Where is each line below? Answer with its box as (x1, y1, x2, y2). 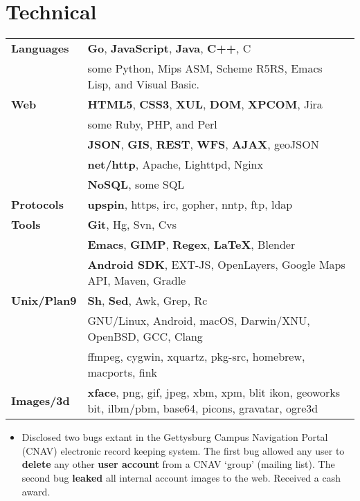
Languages (11, 40, 69, 57)
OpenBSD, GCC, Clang (87, 328, 203, 345)
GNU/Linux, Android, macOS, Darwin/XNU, (87, 312, 310, 329)
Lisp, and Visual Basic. (87, 76, 200, 93)
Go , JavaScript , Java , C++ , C (87, 40, 251, 57)
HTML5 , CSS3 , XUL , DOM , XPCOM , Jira (87, 96, 323, 113)
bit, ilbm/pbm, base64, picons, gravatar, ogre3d (87, 400, 318, 417)
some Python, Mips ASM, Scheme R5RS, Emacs (87, 60, 323, 77)
